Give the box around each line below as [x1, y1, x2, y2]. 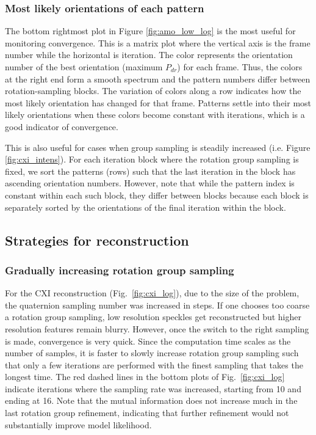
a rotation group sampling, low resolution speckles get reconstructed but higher [5, 310, 301, 323]
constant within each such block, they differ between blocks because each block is [5, 188, 309, 201]
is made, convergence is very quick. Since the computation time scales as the [5, 334, 291, 347]
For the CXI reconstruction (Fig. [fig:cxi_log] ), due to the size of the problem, [5, 287, 300, 299]
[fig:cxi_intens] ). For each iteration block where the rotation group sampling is [5, 153, 299, 166]
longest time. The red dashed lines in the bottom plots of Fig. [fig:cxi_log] [5, 370, 285, 383]
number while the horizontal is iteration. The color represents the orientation [5, 48, 293, 61]
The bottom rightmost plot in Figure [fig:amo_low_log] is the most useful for [5, 24, 296, 37]
